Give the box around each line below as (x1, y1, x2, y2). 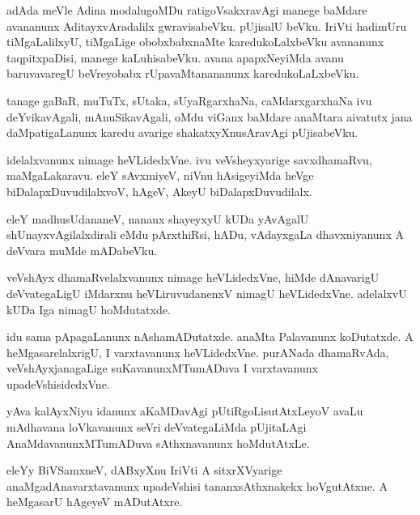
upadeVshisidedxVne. (6, 375, 110, 392)
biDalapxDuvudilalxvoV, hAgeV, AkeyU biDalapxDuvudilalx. (6, 182, 312, 199)
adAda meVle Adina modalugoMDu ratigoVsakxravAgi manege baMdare (6, 2, 367, 18)
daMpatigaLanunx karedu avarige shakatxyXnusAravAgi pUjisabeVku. (6, 124, 358, 141)
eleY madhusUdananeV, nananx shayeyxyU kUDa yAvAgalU (6, 210, 309, 227)
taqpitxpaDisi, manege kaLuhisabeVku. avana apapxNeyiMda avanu (6, 49, 344, 66)
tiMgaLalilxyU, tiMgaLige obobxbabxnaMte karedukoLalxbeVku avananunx (6, 33, 384, 50)
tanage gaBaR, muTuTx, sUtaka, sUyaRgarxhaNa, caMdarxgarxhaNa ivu (6, 92, 372, 109)
